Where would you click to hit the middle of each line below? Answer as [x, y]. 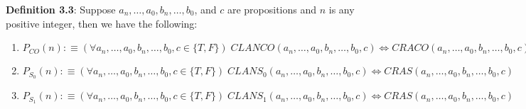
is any [342, 9]
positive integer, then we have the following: [102, 23]
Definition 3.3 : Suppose [61, 9]
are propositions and [272, 9]
